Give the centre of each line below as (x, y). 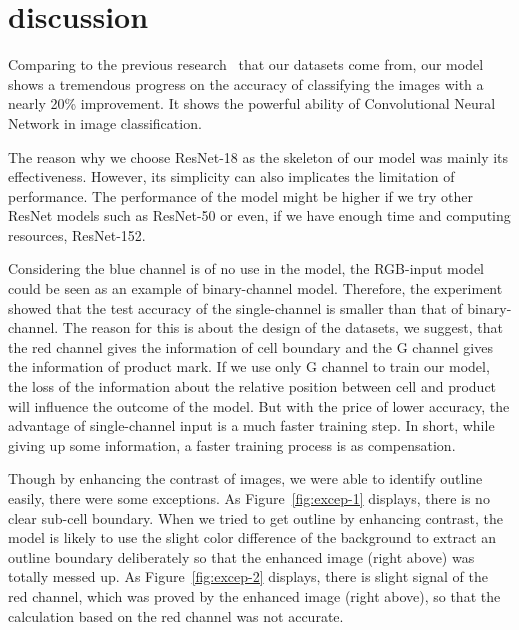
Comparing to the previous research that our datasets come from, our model (246, 64)
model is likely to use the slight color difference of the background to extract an (252, 537)
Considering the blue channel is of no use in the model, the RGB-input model (246, 268)
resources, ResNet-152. (77, 234)
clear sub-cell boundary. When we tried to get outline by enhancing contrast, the (255, 517)
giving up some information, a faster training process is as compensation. (232, 444)
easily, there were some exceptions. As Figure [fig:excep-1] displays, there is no (249, 498)
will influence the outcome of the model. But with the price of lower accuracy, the (259, 405)
